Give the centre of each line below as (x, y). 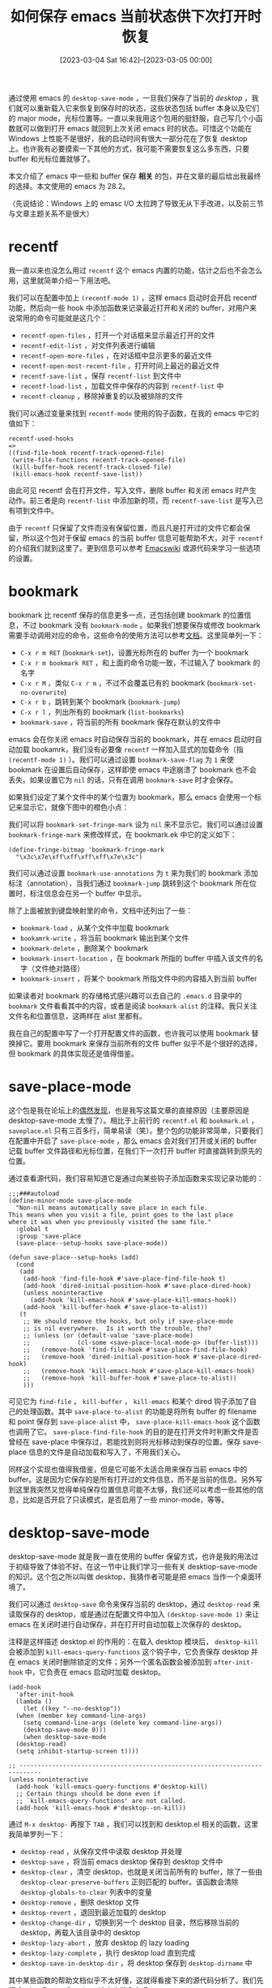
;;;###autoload (34, 1193)
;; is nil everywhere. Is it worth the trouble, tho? (117, 1328)
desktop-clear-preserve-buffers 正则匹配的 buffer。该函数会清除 (129, 1882)
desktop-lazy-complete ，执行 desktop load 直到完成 (108, 1952)
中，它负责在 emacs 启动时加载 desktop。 (95, 1672)
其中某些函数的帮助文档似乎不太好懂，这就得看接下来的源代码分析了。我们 (132, 1980)
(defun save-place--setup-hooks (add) (74, 1257)
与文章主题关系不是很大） (51, 213)
